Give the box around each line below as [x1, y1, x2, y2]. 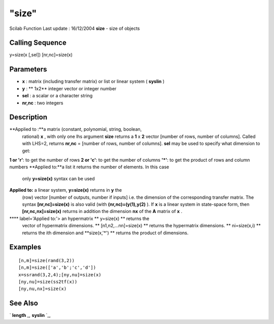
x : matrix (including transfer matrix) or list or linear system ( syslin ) [22, 79, 165, 85]
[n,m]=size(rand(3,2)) [18, 258, 75, 263]
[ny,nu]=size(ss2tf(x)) [18, 279, 78, 285]
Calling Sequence [9, 39, 67, 47]
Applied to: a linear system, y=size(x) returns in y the [9, 187, 122, 193]
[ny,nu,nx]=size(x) [18, 286, 67, 292]
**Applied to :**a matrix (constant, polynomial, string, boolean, [9, 126, 142, 132]
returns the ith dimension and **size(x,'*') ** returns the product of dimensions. [22, 230, 189, 236]
